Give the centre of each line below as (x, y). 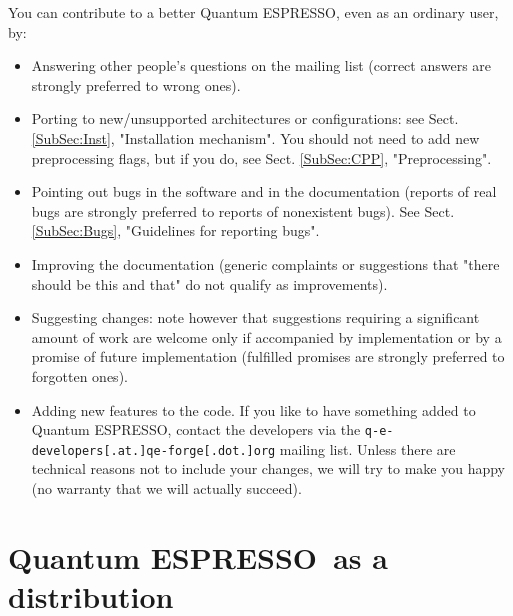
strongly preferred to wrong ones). (136, 84)
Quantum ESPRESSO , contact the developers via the (196, 429)
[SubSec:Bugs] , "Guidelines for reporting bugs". (175, 230)
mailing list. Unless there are (367, 448)
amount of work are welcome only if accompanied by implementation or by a (266, 336)
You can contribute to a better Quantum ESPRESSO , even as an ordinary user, (253, 12)
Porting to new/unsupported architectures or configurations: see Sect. (245, 118)
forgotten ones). (79, 375)
